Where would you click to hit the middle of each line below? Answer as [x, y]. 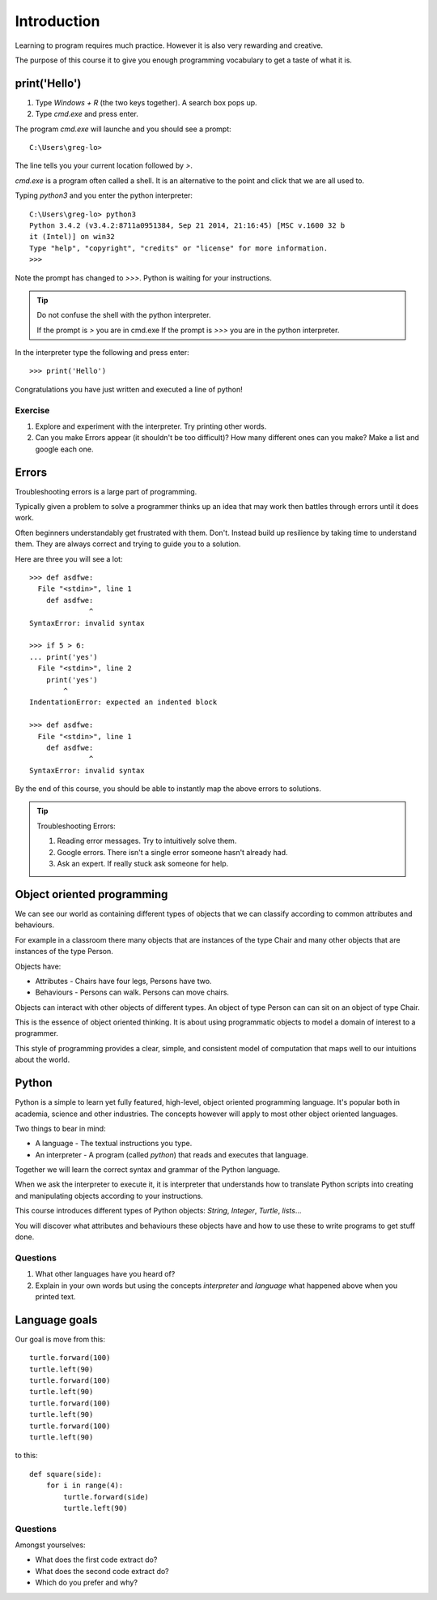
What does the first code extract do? [96, 1559]
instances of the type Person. [64, 952]
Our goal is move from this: [60, 1339]
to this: [26, 1456]
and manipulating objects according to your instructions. [109, 1196]
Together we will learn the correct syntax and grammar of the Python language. [148, 1170]
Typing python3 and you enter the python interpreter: [104, 195]
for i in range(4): [85, 1486]
